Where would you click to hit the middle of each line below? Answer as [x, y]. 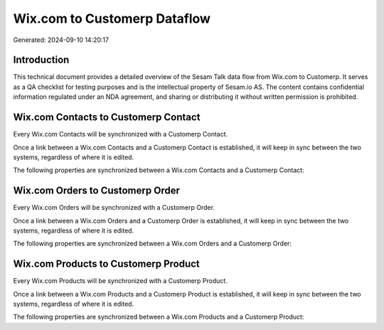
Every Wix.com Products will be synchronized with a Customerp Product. [120, 281]
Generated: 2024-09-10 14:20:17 [61, 40]
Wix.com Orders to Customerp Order [97, 191]
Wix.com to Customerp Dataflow [112, 18]
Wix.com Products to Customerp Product [107, 264]
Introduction [41, 60]
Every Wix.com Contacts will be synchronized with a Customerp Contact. [121, 134]
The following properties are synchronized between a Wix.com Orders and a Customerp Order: [152, 244]
